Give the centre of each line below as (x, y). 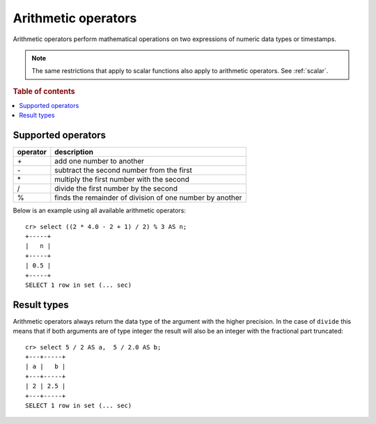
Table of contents (44, 91)
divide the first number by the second (116, 189)
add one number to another (100, 162)
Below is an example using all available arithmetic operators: (99, 211)
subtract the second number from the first (124, 171)
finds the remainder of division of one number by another (148, 198)
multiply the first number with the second (122, 180)
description (74, 152)
